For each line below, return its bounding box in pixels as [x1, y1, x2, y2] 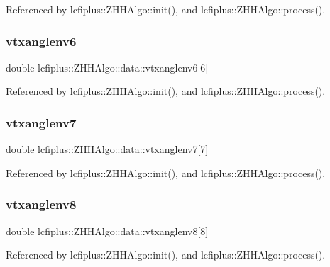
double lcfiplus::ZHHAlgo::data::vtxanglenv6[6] [6, 59, 209, 74]
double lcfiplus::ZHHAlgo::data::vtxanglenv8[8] [6, 223, 209, 238]
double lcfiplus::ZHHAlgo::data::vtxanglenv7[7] [6, 142, 209, 157]
